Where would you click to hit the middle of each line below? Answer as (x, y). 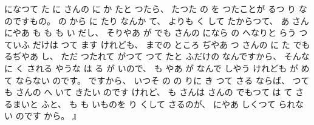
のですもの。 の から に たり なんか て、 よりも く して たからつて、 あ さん (157, 20)
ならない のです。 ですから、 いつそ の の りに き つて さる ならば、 (152, 80)
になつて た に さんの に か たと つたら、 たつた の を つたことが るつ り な (156, 8)
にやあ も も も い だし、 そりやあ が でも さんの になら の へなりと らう (150, 32)
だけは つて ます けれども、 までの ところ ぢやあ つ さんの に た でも (171, 44)
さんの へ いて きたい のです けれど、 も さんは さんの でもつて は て (154, 92)
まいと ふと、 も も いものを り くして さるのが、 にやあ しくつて (144, 103)
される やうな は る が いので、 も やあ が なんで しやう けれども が (162, 68)
